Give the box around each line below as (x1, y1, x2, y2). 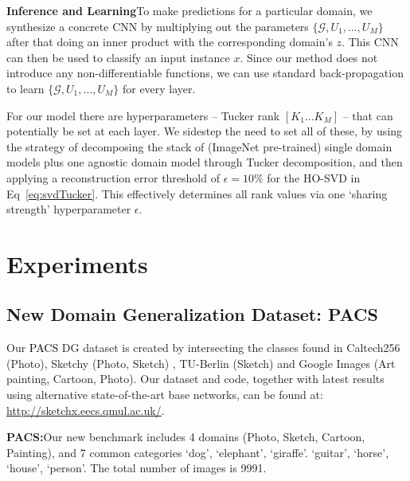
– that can (342, 107, 393, 123)
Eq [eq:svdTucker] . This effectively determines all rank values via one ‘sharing (6, 185, 388, 201)
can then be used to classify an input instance (6, 49, 230, 65)
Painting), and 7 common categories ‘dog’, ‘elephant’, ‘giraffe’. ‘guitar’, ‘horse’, (6, 444, 389, 460)
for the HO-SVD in (267, 169, 361, 186)
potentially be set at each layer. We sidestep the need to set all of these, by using (6, 123, 403, 139)
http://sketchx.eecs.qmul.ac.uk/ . (6, 401, 165, 418)
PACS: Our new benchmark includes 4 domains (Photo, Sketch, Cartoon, (6, 428, 365, 445)
